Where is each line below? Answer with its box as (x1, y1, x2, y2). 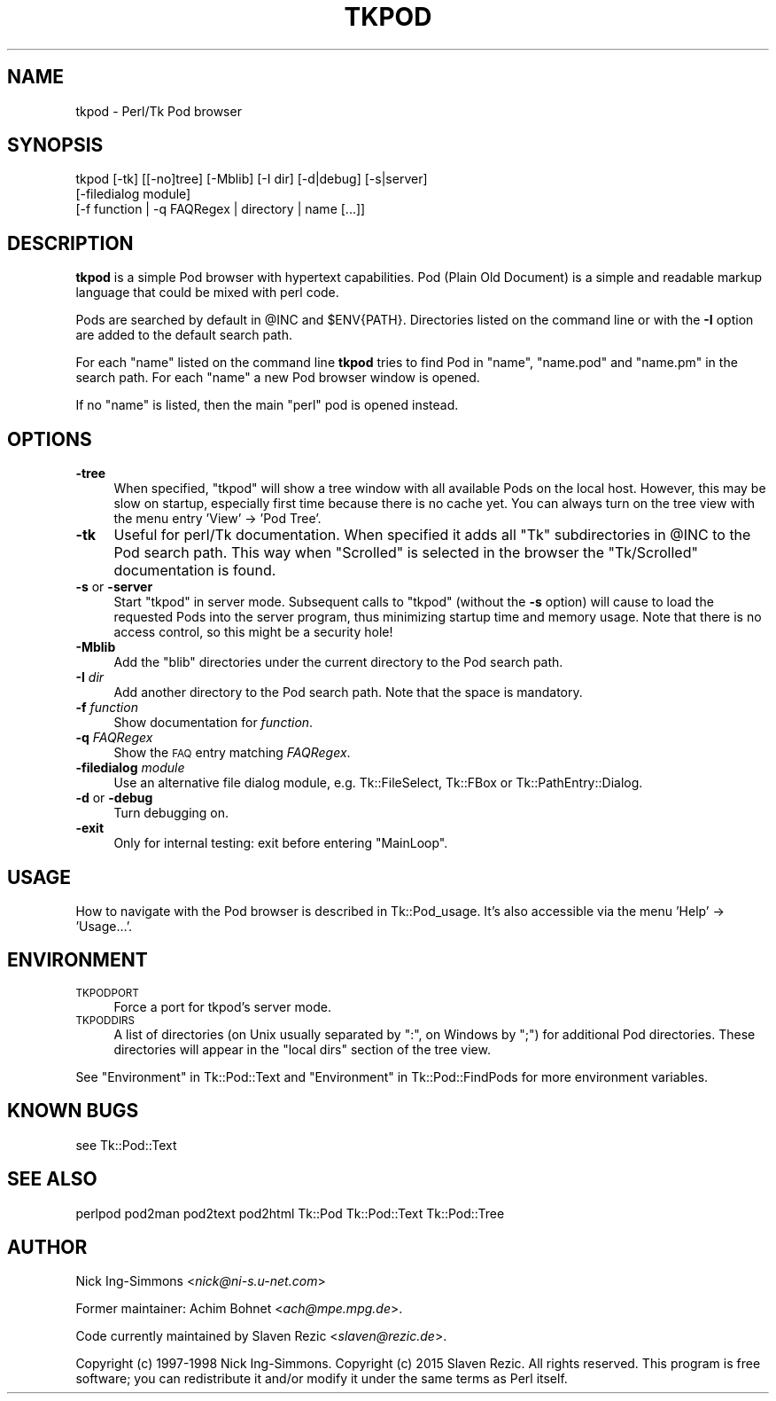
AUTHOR (7, 1235, 88, 1258)
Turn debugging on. (113, 805, 229, 821)
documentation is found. (113, 561, 276, 580)
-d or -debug (75, 790, 153, 806)
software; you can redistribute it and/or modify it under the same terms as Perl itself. (75, 1371, 568, 1387)
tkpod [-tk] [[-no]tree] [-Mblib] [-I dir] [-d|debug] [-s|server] (75, 171, 428, 187)
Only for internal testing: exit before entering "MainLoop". (113, 835, 448, 851)
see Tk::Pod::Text (75, 1137, 177, 1153)
